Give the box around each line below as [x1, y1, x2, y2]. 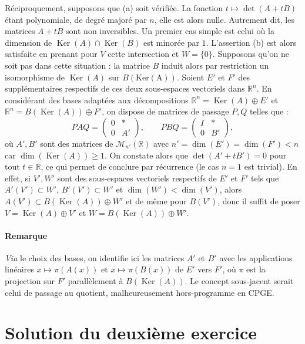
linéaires [5, 263, 34, 275]
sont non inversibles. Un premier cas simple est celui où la [66, 25, 274, 37]
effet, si [5, 171, 31, 184]
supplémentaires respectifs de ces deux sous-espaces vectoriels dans [5, 82, 245, 95]
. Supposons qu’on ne [212, 48, 289, 60]
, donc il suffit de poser [217, 194, 300, 207]
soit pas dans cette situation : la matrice [5, 59, 150, 71]
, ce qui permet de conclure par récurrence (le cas [41, 160, 219, 173]
